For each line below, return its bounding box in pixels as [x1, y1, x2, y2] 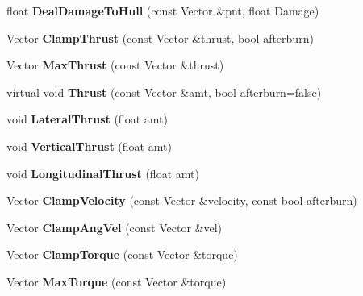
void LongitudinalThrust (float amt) [6, 165, 199, 181]
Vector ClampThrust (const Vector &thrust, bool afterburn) [6, 29, 314, 46]
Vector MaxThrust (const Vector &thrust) [6, 56, 224, 73]
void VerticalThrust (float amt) [6, 137, 172, 154]
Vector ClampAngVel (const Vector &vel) [6, 219, 223, 236]
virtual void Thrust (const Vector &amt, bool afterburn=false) [6, 83, 322, 100]
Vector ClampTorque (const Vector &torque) [6, 246, 238, 263]
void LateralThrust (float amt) [6, 110, 168, 127]
